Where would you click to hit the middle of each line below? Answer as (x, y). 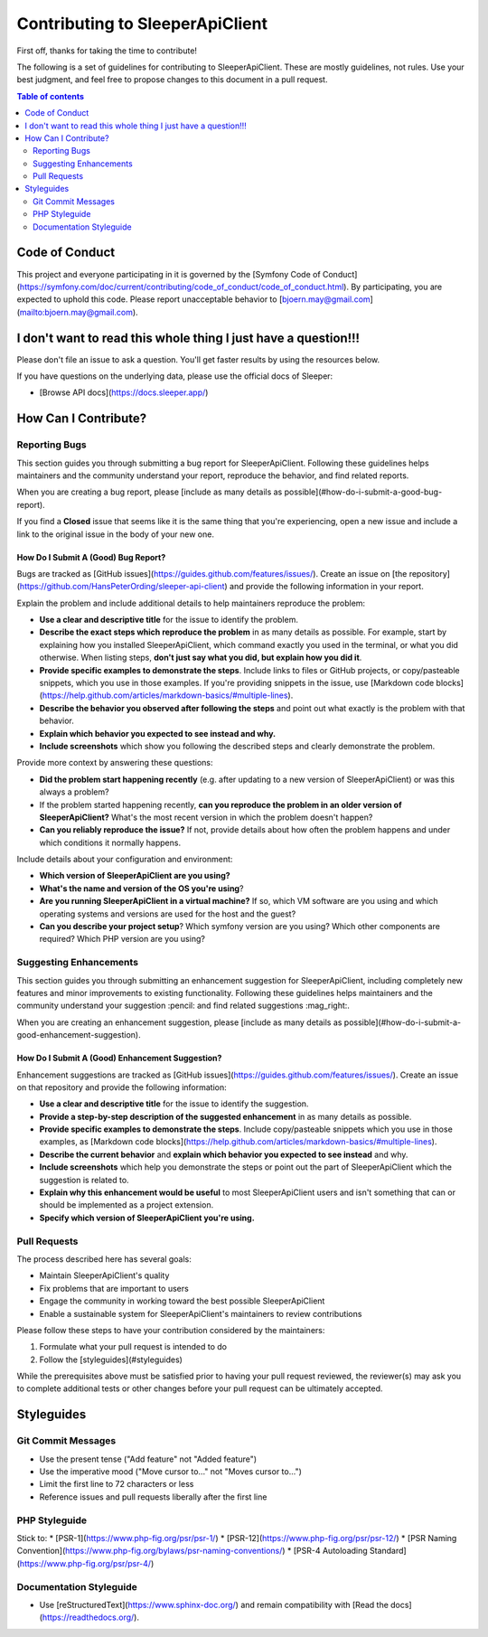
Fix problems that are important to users (114, 1288)
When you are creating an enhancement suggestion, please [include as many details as (179, 1022)
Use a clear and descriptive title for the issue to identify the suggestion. (174, 1104)
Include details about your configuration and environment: (125, 860)
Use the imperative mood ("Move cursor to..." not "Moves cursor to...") (171, 1472)
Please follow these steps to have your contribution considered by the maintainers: (171, 1330)
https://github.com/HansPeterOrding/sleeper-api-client (122, 587)
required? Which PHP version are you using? (122, 939)
